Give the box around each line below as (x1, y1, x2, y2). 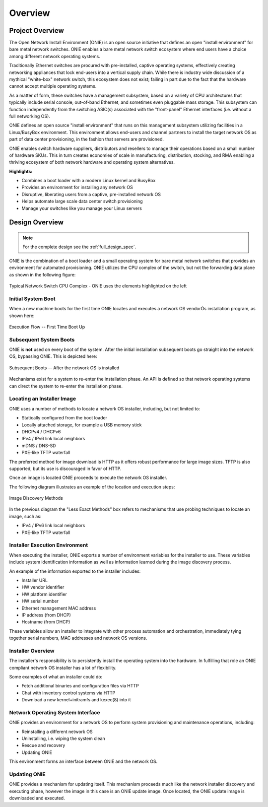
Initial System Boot (9, 295, 56, 302)
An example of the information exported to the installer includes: (9, 568, 141, 574)
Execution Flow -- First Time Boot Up (9, 324, 85, 330)
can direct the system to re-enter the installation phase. (9, 383, 123, 389)
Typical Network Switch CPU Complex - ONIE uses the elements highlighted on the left (9, 283, 187, 289)
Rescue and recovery (21, 742, 66, 748)
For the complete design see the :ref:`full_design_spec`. (22, 244, 136, 250)
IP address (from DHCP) (21, 612, 71, 618)
